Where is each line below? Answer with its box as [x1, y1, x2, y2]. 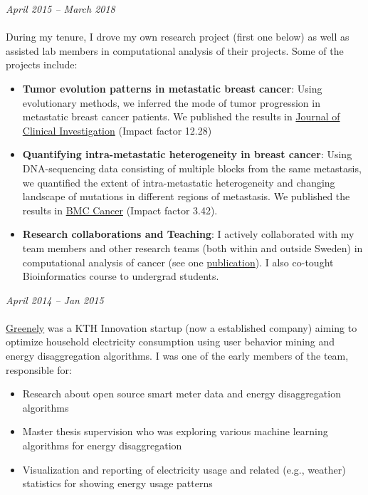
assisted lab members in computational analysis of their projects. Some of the [6, 43, 344, 58]
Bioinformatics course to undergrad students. [22, 269, 219, 283]
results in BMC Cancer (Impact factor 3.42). [22, 202, 218, 217]
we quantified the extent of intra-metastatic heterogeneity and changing [22, 174, 335, 189]
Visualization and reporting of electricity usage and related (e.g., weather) [22, 462, 346, 476]
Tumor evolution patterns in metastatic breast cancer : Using [22, 80, 322, 95]
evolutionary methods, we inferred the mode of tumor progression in [22, 95, 320, 110]
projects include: [6, 57, 78, 72]
